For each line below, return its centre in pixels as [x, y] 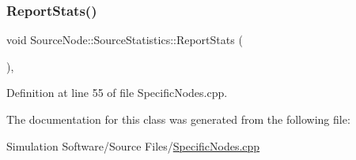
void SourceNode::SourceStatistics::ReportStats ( [125, 40]
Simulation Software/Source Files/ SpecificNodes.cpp [133, 145]
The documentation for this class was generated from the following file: [178, 119]
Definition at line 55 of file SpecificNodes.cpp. [117, 93]
